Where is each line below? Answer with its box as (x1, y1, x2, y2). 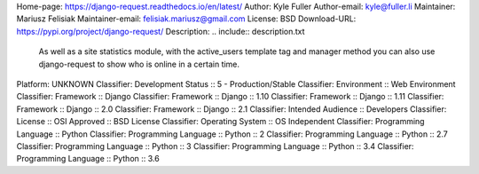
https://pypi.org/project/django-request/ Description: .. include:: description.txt (16, 26, 305, 36)
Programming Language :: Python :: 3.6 (16, 154, 160, 164)
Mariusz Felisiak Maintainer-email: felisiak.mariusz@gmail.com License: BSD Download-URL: (16, 13, 357, 24)
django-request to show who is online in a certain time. (38, 59, 239, 69)
